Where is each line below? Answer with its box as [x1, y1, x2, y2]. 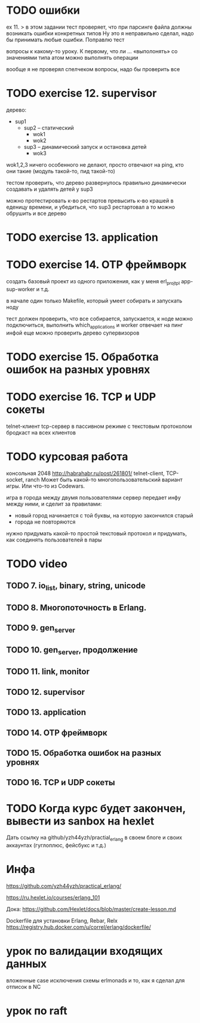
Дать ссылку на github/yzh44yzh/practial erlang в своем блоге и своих [6, 834, 183, 843]
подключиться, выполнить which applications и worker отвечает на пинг [6, 321, 183, 330]
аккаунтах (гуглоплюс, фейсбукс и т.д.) [6, 842, 106, 849]
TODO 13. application [6, 707, 87, 718]
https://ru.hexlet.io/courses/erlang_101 [6, 894, 100, 901]
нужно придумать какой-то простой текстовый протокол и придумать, [6, 529, 187, 537]
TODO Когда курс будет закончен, [6, 801, 186, 815]
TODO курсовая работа [6, 449, 128, 463]
